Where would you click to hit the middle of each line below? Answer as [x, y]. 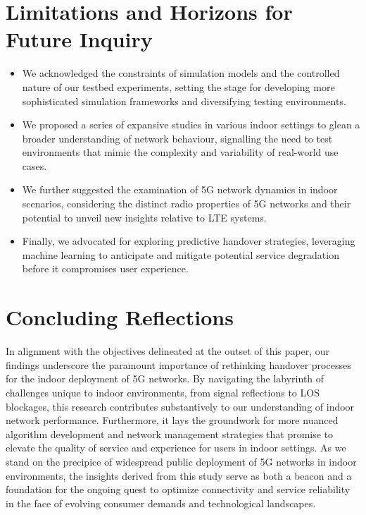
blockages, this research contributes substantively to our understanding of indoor [180, 406]
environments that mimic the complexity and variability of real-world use [180, 152]
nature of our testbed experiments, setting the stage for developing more [178, 86]
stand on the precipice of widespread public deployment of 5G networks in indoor [181, 461]
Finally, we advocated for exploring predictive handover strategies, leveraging [189, 241]
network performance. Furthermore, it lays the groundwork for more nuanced [172, 420]
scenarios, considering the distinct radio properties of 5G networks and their [187, 204]
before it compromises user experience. [105, 268]
